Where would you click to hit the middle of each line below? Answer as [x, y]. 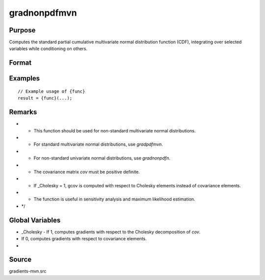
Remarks [23, 112]
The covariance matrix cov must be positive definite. [87, 172]
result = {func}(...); [45, 98]
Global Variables [35, 220]
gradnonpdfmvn [43, 13]
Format [20, 63]
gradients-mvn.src [28, 271]
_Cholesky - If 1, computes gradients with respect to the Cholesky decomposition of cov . [111, 232]
